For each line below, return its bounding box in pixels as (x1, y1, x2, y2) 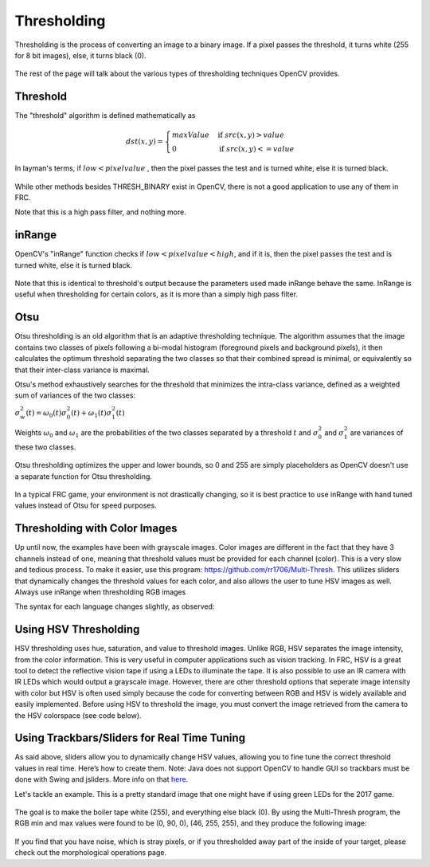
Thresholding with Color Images (14, 522, 178, 535)
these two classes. (14, 442, 76, 452)
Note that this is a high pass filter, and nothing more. (14, 207, 186, 217)
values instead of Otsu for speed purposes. (14, 500, 157, 510)
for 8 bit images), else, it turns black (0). (14, 50, 147, 60)
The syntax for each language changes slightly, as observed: (14, 602, 215, 611)
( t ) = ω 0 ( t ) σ (25, 408, 67, 419)
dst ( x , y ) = (126, 137, 163, 147)
